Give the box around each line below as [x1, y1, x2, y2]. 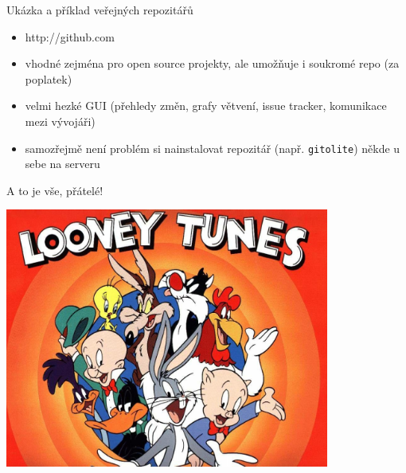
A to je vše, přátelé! [6, 182, 103, 198]
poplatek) [25, 70, 72, 87]
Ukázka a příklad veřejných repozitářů [6, 2, 193, 18]
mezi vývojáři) [25, 112, 96, 129]
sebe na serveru [25, 155, 100, 172]
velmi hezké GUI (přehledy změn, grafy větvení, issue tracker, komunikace [25, 97, 387, 114]
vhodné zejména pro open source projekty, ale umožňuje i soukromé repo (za [25, 55, 400, 72]
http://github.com [25, 28, 115, 45]
